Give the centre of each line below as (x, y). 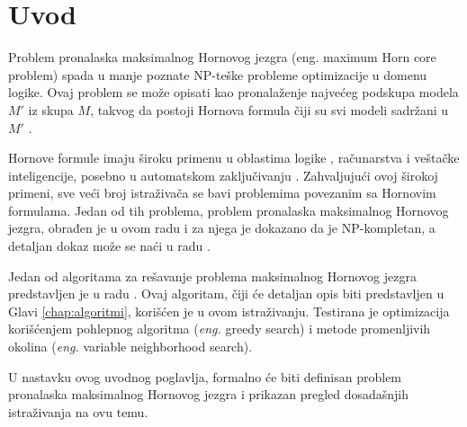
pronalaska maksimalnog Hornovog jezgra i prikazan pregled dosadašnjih (209, 394)
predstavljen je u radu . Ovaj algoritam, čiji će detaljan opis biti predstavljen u (226, 294)
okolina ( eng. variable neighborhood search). (130, 347)
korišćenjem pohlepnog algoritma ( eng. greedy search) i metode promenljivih (220, 329)
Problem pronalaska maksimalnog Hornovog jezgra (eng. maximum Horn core (222, 57)
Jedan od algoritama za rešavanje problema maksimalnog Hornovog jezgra (212, 276)
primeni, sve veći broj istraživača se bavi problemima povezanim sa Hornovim (222, 193)
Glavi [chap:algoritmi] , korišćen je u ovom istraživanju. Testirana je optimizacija (229, 311)
